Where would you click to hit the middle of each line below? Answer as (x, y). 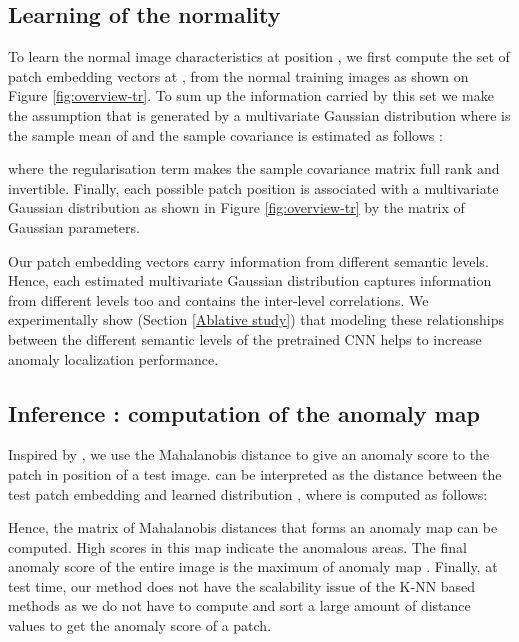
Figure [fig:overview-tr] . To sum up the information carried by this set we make (251, 95)
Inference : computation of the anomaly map (244, 412)
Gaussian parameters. (74, 226)
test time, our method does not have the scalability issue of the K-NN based (242, 585)
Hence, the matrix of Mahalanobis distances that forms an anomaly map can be (253, 527)
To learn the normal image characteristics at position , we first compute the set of (259, 56)
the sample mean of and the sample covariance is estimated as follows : (225, 134)
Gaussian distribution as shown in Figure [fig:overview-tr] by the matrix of (236, 207)
